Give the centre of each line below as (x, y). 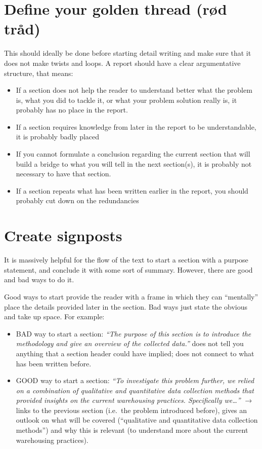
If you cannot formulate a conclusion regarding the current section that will (133, 154)
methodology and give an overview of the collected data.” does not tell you (130, 343)
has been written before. (54, 363)
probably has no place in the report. (72, 110)
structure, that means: (39, 73)
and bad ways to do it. (39, 279)
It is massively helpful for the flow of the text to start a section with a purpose (126, 260)
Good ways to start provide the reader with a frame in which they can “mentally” (131, 296)
